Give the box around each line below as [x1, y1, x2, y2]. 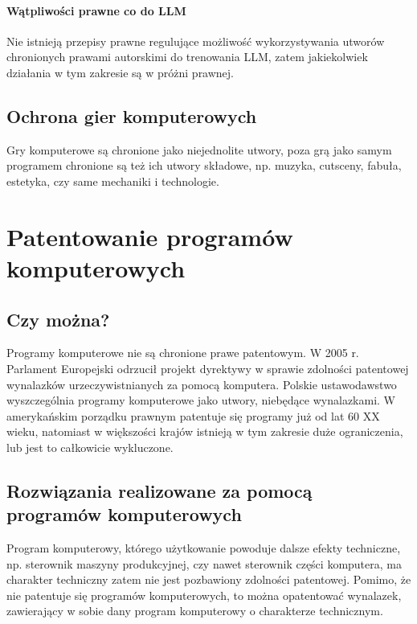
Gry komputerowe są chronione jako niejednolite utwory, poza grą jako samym [6, 141, 392, 158]
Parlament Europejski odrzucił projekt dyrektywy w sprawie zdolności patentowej [6, 359, 409, 376]
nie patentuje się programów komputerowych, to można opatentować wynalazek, [6, 586, 402, 603]
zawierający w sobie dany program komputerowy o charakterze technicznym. [6, 602, 383, 619]
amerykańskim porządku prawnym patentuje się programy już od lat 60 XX [6, 407, 380, 424]
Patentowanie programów [6, 220, 293, 252]
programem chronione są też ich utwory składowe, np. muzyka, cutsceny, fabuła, [6, 157, 402, 174]
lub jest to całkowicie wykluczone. [6, 438, 174, 455]
